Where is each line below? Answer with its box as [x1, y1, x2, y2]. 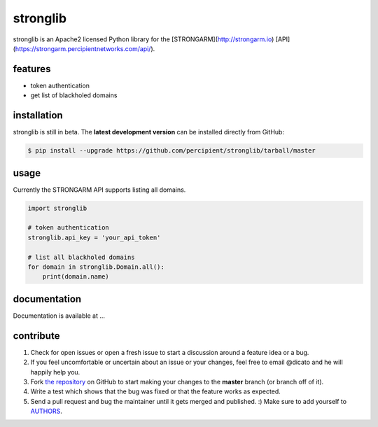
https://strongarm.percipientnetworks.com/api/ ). [15, 44, 155, 52]
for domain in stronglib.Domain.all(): [27, 262, 164, 271]
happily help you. [30, 367, 80, 376]
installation [13, 109, 63, 122]
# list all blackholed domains [27, 253, 136, 261]
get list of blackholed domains [30, 91, 118, 99]
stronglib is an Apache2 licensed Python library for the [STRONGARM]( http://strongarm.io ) [13, 35, 274, 43]
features [13, 63, 51, 75]
